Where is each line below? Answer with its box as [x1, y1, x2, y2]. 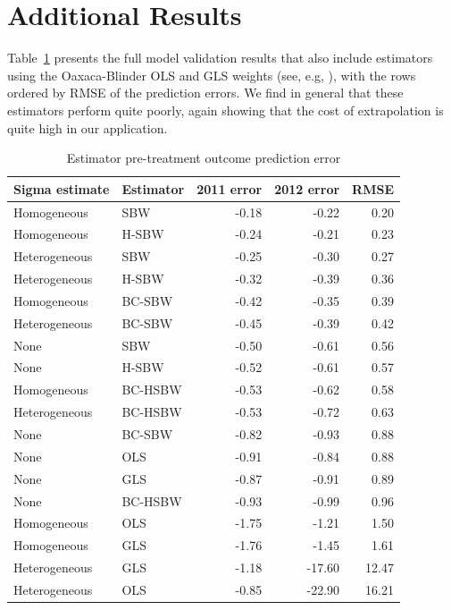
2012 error [274, 179, 340, 198]
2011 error [196, 179, 263, 198]
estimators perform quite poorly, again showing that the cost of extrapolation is [7, 100, 444, 119]
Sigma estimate [13, 179, 110, 198]
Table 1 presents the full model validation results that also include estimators [7, 48, 433, 67]
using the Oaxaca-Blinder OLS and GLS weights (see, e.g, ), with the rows [7, 65, 416, 84]
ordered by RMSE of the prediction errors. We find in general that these [7, 83, 404, 102]
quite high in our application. [7, 118, 168, 137]
